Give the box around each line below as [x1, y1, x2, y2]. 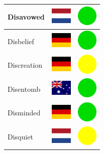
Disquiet [8, 131, 33, 142]
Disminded [8, 107, 41, 118]
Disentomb [8, 83, 41, 94]
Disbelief [8, 36, 34, 46]
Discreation [8, 60, 43, 70]
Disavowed [8, 11, 45, 22]
